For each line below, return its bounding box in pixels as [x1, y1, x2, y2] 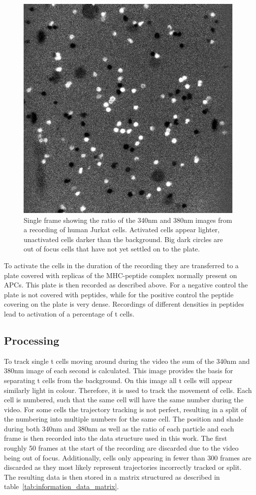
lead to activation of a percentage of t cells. [4, 308, 134, 318]
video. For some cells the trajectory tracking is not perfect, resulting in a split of [4, 404, 247, 414]
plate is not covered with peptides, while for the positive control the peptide [4, 289, 234, 299]
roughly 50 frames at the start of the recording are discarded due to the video [4, 443, 239, 453]
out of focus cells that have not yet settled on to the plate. [24, 244, 200, 254]
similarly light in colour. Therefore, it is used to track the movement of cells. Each [4, 385, 252, 395]
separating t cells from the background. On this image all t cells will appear [4, 375, 233, 385]
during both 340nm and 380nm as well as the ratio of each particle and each [4, 423, 234, 433]
